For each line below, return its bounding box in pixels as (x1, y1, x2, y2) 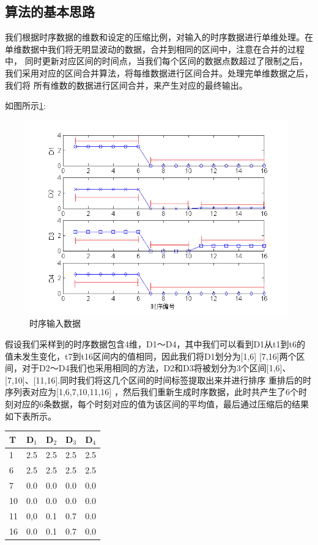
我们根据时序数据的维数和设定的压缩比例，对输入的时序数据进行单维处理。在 (5, 31, 313, 43)
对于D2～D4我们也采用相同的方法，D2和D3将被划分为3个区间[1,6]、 (21, 361, 291, 374)
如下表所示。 (5, 409, 56, 422)
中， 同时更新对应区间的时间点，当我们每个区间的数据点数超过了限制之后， (5, 54, 308, 67)
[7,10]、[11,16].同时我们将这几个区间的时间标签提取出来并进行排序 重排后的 (5, 373, 303, 386)
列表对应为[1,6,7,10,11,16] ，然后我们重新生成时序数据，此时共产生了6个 (13, 385, 298, 398)
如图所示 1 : (5, 99, 46, 112)
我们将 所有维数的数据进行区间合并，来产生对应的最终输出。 (5, 78, 248, 91)
